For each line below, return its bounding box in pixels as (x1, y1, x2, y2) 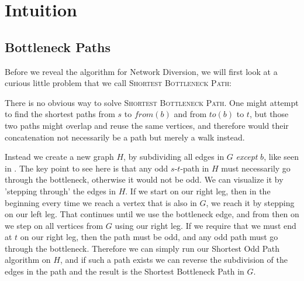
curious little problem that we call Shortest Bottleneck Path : (5, 77, 232, 89)
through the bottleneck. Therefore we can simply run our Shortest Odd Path (5, 242, 280, 254)
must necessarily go (221, 162, 291, 174)
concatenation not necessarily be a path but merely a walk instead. (5, 131, 245, 143)
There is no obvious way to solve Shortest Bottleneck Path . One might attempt (5, 96, 299, 108)
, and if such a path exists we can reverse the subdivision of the (60, 253, 288, 266)
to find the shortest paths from (5, 108, 115, 120)
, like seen (264, 150, 299, 163)
